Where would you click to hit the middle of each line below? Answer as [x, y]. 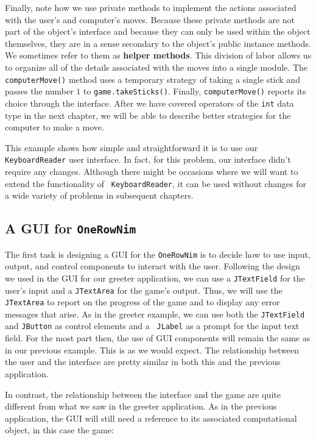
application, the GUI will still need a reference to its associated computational [151, 418]
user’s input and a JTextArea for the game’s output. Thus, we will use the [144, 290]
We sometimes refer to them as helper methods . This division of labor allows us [158, 55]
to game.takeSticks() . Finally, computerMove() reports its [195, 91]
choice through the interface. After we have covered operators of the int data [149, 103]
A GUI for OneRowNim [71, 228]
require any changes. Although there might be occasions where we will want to [152, 171]
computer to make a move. [54, 127]
